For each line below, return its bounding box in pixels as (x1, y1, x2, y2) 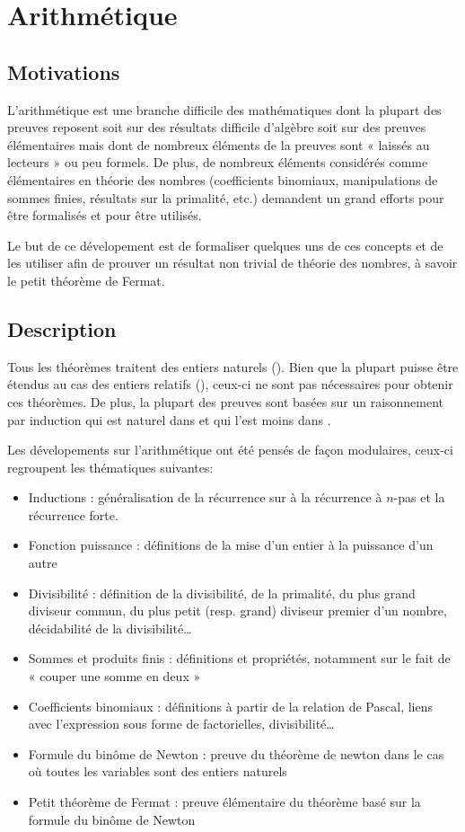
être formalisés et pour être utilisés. (7, 206, 202, 225)
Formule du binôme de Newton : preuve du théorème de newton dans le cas (28, 744, 444, 763)
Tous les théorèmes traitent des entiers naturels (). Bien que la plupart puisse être (7, 357, 459, 376)
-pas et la (393, 488, 445, 507)
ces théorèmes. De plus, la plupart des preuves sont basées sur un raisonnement (7, 392, 444, 411)
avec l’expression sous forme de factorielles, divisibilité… (28, 714, 335, 733)
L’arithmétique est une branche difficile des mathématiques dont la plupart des (7, 100, 442, 119)
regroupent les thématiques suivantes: (7, 457, 214, 476)
